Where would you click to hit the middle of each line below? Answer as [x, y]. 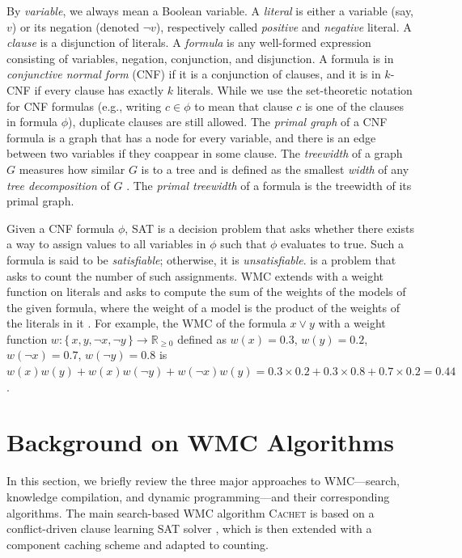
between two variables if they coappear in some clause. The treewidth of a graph [205, 153]
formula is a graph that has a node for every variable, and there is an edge [191, 137]
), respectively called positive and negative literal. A [284, 26]
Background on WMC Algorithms [201, 442]
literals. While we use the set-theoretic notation [295, 89]
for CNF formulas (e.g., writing [84, 106]
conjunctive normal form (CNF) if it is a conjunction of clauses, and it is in [194, 74]
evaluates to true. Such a [342, 244]
